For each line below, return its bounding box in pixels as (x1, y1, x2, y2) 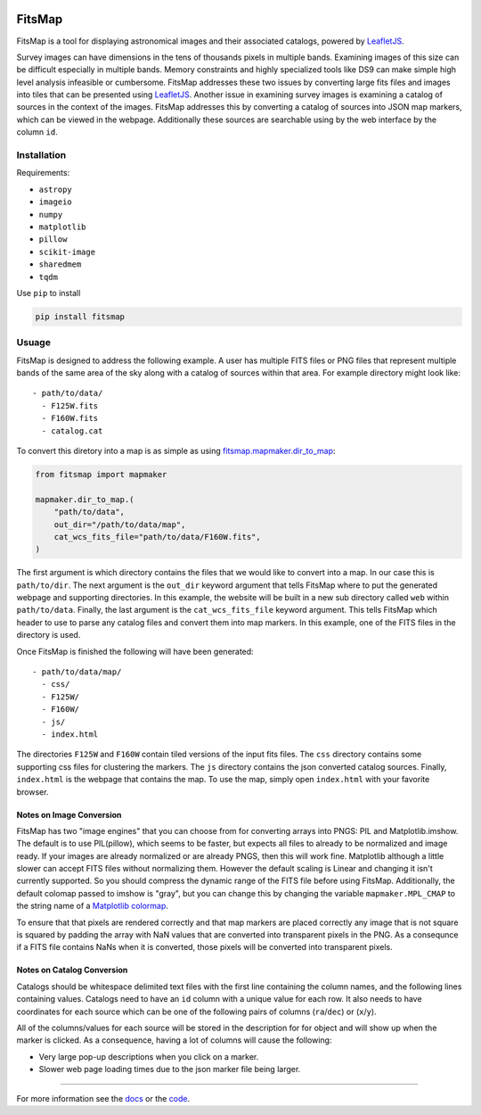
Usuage (16, 336, 51, 349)
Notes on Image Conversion (16, 809, 122, 820)
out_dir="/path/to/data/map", (53, 519, 186, 530)
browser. (16, 786, 49, 797)
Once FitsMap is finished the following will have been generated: (16, 646, 254, 657)
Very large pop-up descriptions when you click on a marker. (38, 1051, 259, 1061)
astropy (38, 184, 73, 194)
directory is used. (16, 630, 81, 640)
